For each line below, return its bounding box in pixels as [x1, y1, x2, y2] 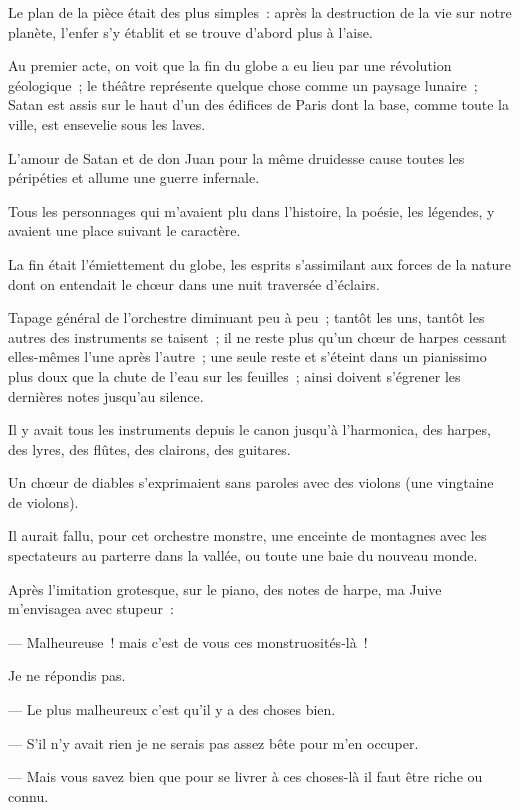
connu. [8, 785, 49, 806]
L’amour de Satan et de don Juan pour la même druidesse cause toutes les [8, 147, 465, 168]
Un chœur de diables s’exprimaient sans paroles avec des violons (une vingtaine [8, 472, 494, 493]
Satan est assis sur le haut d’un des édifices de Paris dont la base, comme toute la [8, 94, 510, 115]
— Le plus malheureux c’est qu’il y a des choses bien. [8, 699, 336, 720]
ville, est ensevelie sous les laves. [8, 113, 206, 134]
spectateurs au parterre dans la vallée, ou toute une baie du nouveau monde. [8, 545, 478, 566]
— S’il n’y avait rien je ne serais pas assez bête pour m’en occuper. [8, 732, 419, 753]
